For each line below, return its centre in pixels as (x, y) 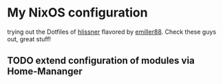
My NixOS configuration (77, 13)
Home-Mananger (45, 71)
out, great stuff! (29, 39)
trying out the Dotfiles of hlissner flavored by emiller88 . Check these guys (112, 32)
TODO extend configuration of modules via (101, 61)
